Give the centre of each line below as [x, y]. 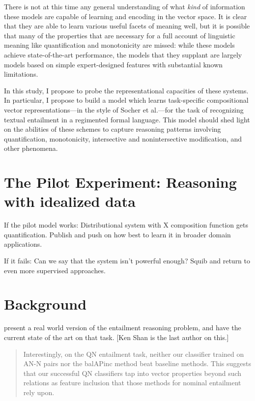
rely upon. [39, 392]
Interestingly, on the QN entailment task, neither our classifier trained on [134, 354]
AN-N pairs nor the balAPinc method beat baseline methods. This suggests [137, 363]
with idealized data [70, 201]
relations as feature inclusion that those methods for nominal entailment [132, 383]
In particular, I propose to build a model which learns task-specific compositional [126, 100]
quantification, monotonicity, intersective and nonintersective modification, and [123, 138]
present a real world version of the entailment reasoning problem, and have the [123, 328]
